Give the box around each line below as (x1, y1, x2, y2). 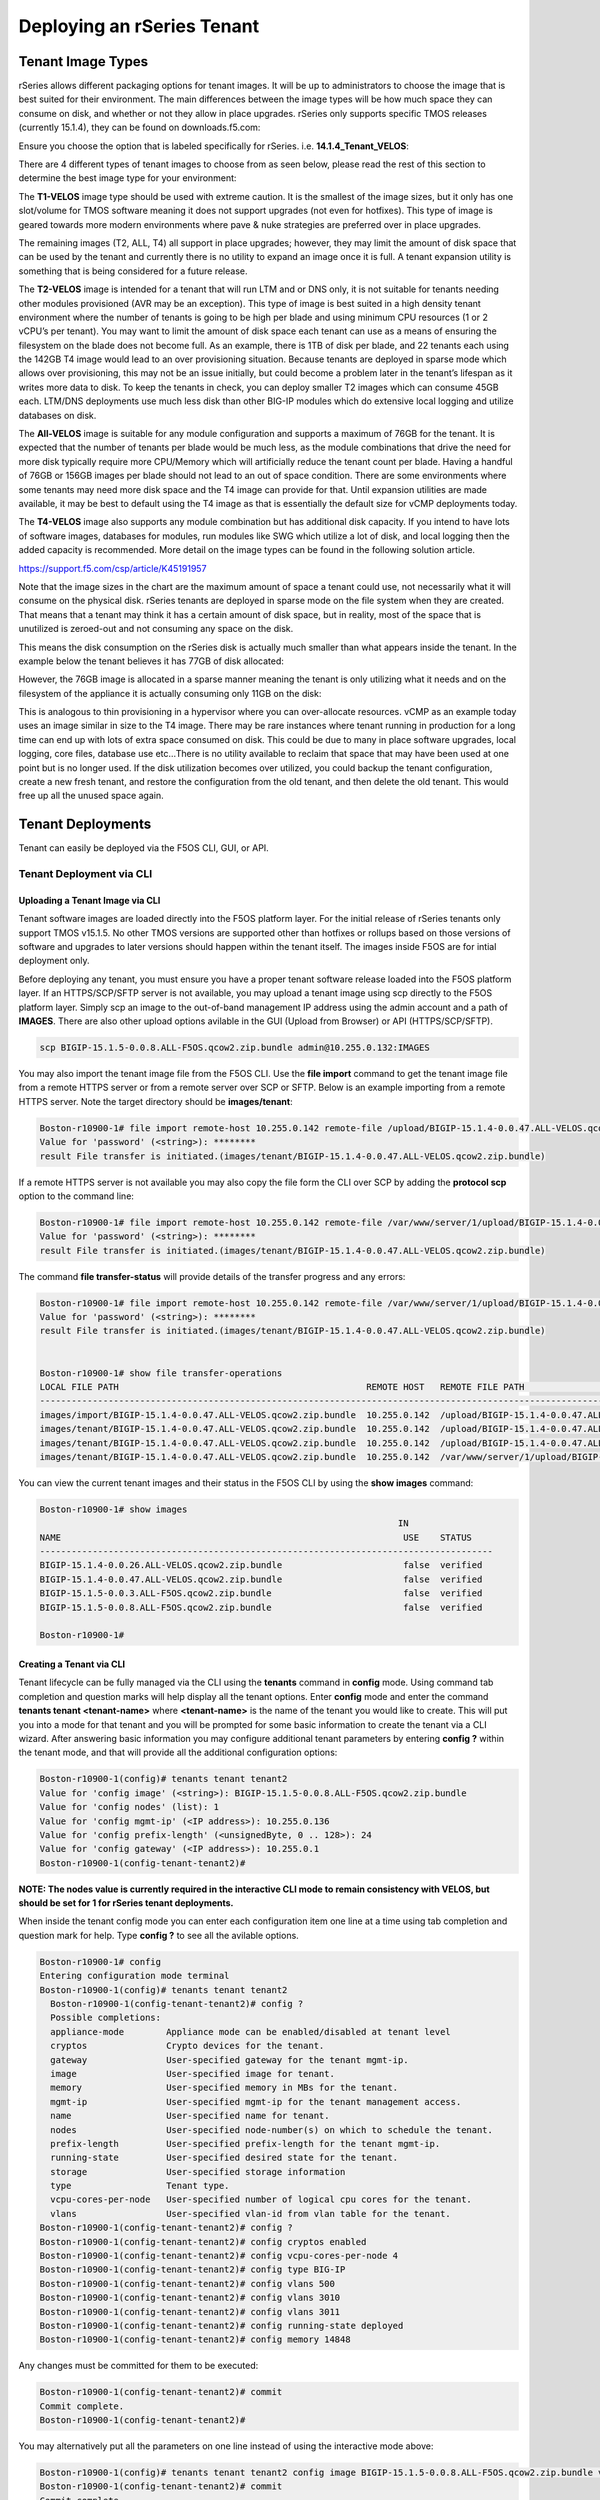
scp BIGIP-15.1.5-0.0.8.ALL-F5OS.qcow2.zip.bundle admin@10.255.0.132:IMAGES (39, 1042, 430, 1053)
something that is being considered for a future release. (18, 265, 248, 277)
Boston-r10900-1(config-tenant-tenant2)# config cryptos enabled (39, 2236, 367, 2247)
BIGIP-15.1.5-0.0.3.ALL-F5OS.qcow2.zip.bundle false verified (39, 1588, 483, 1599)
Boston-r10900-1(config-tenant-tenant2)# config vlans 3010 (39, 2292, 341, 2304)
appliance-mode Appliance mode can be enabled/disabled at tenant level (50, 2026, 452, 2037)
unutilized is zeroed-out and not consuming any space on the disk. (18, 623, 294, 635)
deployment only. (18, 955, 90, 967)
